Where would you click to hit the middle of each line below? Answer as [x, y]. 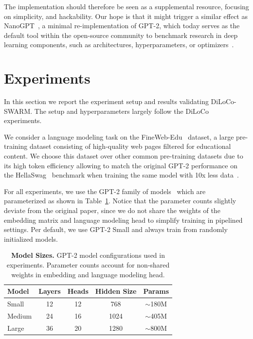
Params [156, 291]
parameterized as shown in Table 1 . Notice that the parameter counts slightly [120, 201]
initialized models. [31, 239]
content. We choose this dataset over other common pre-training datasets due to [124, 156]
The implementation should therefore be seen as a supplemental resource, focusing [126, 6]
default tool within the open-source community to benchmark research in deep [121, 35]
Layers [50, 291]
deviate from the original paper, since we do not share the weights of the [112, 210]
